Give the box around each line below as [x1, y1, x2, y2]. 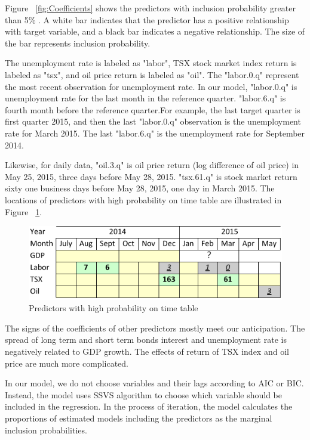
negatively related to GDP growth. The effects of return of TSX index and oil [5, 345, 289, 357]
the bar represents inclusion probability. [5, 36, 151, 49]
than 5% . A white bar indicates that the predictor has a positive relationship [5, 13, 289, 26]
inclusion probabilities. [5, 423, 87, 436]
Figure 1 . [5, 205, 42, 218]
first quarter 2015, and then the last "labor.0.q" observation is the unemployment [5, 115, 301, 128]
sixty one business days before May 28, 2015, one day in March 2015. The [5, 182, 275, 194]
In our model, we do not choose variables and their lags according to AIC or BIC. [5, 377, 304, 389]
